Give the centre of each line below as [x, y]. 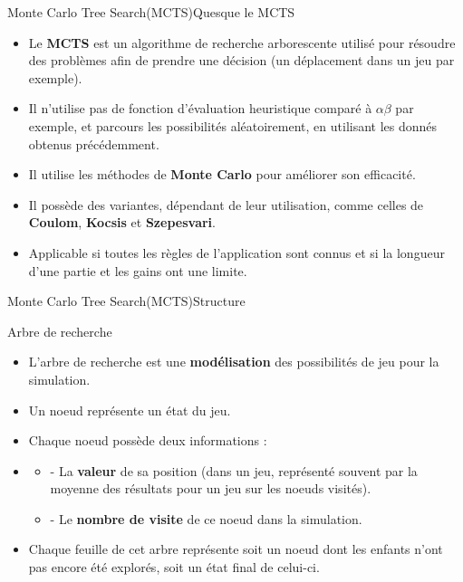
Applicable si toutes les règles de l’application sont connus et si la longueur [236, 252]
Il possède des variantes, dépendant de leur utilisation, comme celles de [226, 204]
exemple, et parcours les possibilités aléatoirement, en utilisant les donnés [233, 125]
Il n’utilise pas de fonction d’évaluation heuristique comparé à [200, 108]
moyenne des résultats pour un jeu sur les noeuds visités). [211, 488]
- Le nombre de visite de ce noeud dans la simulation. [206, 518]
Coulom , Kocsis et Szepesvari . [122, 222]
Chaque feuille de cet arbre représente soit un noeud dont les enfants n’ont [236, 549]
